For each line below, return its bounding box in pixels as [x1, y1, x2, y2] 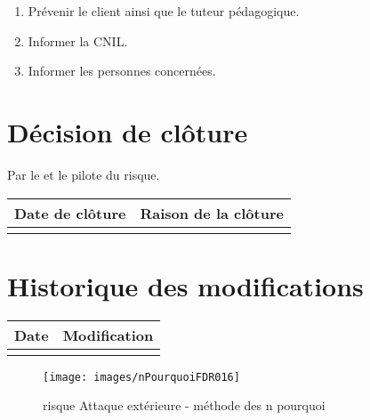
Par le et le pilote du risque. [7, 165, 160, 183]
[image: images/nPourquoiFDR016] [43, 370, 240, 384]
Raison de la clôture [140, 202, 284, 223]
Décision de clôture [7, 113, 248, 149]
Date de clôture [14, 202, 126, 223]
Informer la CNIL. [28, 31, 128, 50]
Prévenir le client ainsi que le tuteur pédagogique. [28, 2, 300, 20]
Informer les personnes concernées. [28, 61, 216, 80]
